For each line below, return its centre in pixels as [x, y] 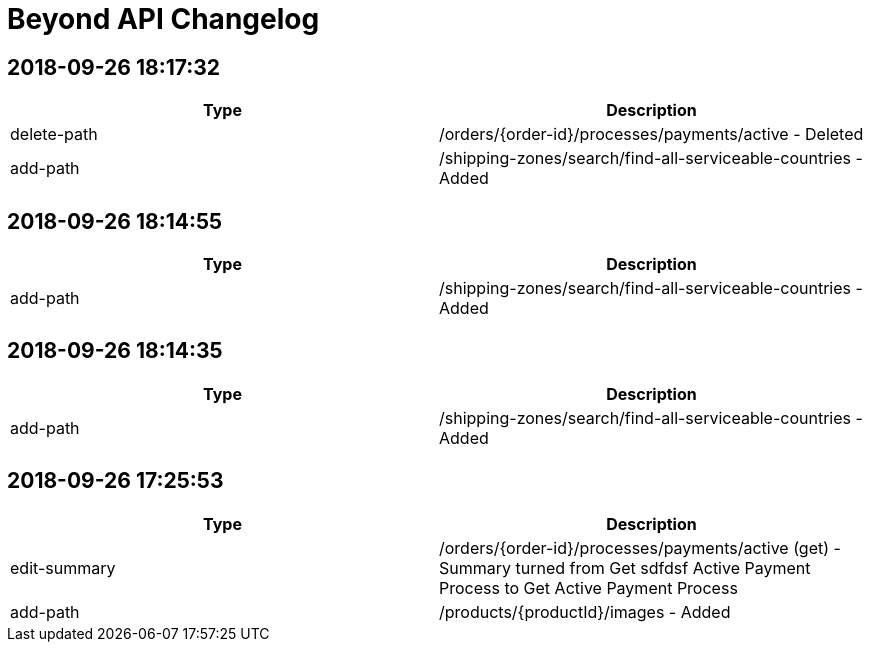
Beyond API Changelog [163, 19]
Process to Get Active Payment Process [588, 587]
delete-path [54, 134]
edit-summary [63, 567]
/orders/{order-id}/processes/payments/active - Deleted [651, 134]
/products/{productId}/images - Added [585, 611]
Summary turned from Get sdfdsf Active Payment [625, 567]
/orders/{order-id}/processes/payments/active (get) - [640, 547]
